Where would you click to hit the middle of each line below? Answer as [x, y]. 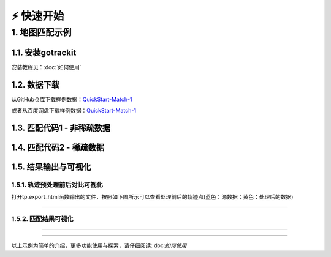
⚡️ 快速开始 [38, 16]
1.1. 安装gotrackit [44, 52]
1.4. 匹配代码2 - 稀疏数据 [58, 147]
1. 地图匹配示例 [41, 32]
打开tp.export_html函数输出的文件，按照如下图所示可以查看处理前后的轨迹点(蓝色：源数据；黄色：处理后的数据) [152, 197]
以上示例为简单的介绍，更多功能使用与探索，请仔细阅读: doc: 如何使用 [99, 245]
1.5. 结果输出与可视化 [51, 167]
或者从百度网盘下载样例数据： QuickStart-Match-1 [74, 111]
